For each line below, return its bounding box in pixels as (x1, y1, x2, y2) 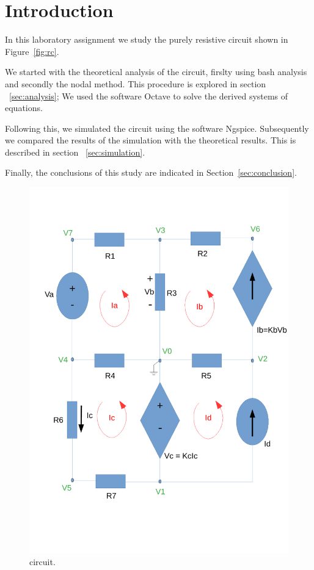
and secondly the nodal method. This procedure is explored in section (5, 77, 266, 90)
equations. (5, 101, 43, 114)
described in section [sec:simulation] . (5, 145, 145, 158)
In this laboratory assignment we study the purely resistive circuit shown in (5, 33, 288, 46)
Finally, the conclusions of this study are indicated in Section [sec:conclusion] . (5, 166, 297, 179)
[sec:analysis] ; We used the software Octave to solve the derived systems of (9, 89, 288, 102)
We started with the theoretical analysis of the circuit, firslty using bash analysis (5, 65, 307, 78)
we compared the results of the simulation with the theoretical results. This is (5, 134, 296, 146)
